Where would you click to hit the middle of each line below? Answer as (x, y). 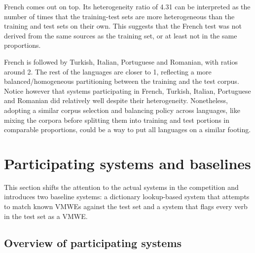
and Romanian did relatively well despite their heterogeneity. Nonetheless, (116, 100)
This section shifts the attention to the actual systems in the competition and (121, 187)
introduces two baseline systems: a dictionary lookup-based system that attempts (127, 197)
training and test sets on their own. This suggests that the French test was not (123, 26)
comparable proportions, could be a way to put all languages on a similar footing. (127, 129)
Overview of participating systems (93, 242)
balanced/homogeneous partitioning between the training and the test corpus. (122, 81)
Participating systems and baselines (127, 163)
